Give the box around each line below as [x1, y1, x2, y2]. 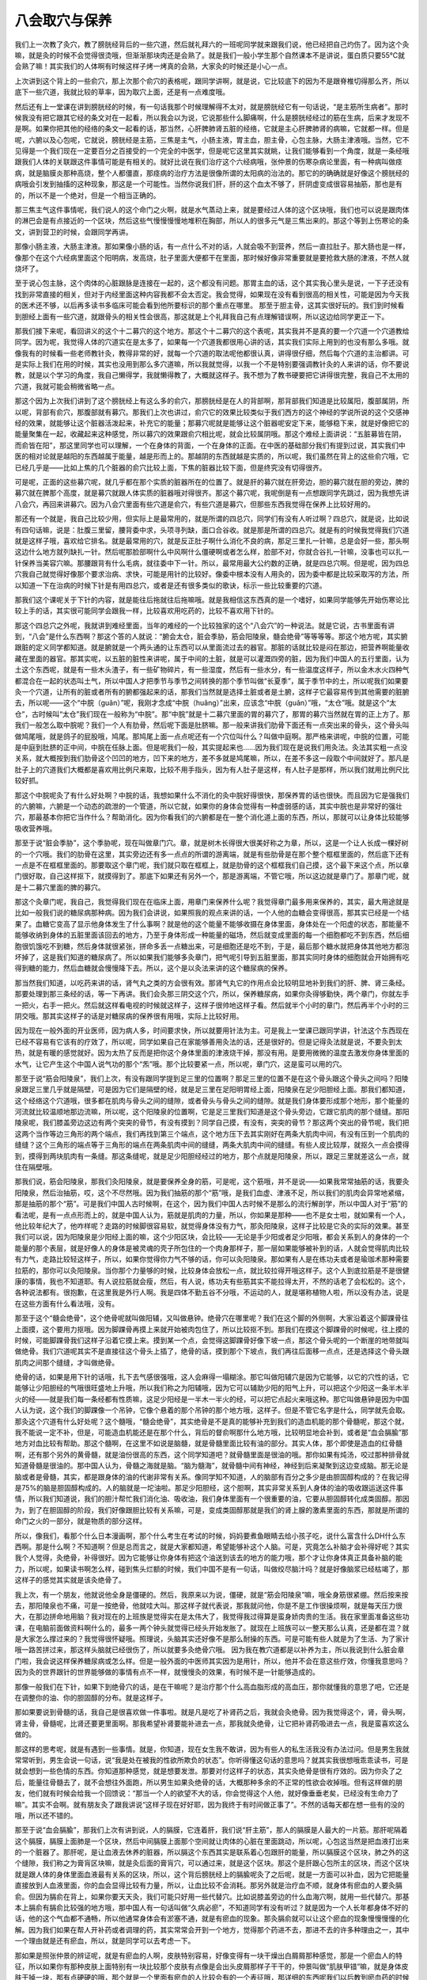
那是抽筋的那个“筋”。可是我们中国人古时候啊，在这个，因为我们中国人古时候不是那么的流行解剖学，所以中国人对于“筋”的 [14, 1199, 408, 1209]
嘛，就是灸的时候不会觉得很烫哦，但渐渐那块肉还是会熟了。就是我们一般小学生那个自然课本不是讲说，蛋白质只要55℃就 [14, 50, 406, 59]
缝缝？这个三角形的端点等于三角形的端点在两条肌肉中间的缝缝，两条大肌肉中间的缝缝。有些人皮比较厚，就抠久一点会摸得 [14, 1140, 410, 1150]
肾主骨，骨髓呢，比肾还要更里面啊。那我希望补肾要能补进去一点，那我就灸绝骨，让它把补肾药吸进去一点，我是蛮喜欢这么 [14, 1719, 410, 1728]
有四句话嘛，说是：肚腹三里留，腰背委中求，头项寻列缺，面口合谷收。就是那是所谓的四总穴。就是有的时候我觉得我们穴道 [14, 525, 410, 535]
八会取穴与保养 [14, 12, 112, 29]
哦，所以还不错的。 [14, 1811, 77, 1820]
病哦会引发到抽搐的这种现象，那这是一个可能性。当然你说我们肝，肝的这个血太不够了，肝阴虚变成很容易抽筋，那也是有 [14, 179, 402, 189]
